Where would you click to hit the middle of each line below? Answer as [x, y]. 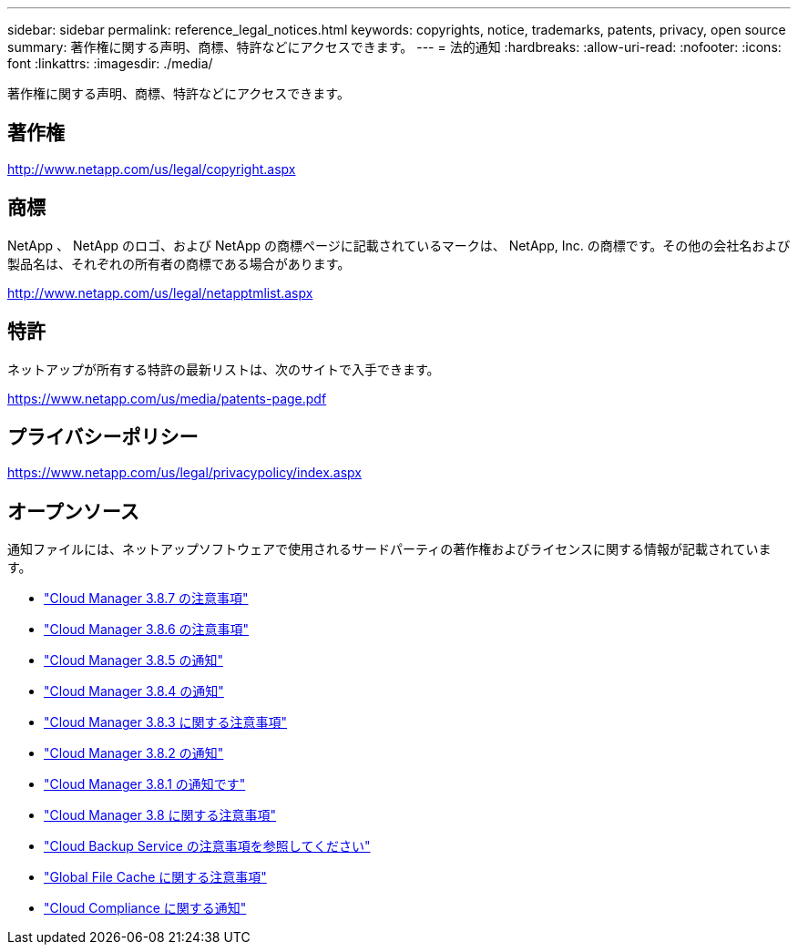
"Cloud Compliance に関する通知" [145, 908]
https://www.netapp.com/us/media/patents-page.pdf [167, 398]
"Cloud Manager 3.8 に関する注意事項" [160, 815]
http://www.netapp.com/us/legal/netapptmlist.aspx [160, 292]
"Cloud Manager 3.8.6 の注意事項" [147, 630]
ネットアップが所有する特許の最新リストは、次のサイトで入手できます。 [224, 369]
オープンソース [73, 511]
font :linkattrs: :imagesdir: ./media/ [110, 63]
